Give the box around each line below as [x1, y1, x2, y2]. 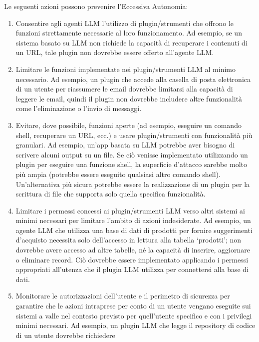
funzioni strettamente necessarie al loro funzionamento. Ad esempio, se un [15, 27, 242, 38]
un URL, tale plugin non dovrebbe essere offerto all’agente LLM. [15, 47, 214, 57]
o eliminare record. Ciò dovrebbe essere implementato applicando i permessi [15, 254, 249, 264]
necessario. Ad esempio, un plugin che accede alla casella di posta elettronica [15, 73, 251, 84]
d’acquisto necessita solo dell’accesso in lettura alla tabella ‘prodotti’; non [15, 234, 242, 245]
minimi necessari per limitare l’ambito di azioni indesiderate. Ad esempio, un [15, 215, 251, 225]
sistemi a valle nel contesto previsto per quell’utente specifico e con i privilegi [15, 310, 252, 320]
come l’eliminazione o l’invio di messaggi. [15, 103, 142, 113]
